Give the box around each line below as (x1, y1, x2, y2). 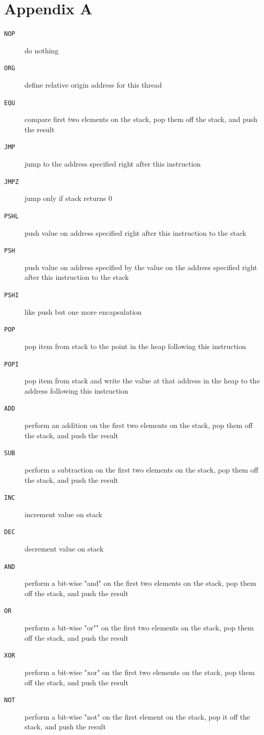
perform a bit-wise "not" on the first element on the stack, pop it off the (25, 711, 250, 722)
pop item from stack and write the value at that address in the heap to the (25, 375, 260, 386)
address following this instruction (25, 385, 128, 396)
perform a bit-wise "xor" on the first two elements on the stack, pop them (25, 666, 255, 677)
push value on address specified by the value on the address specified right (25, 261, 257, 272)
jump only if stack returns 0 (25, 193, 112, 203)
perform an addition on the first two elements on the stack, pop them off (25, 420, 253, 431)
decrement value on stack (25, 543, 104, 554)
